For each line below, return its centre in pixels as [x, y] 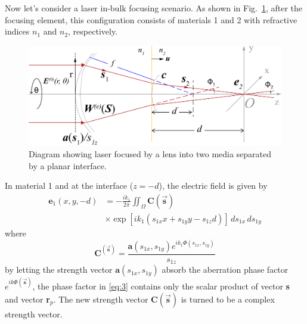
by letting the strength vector [59, 270]
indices [17, 31]
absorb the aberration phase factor [225, 270]
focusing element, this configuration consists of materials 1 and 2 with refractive [151, 19]
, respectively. [93, 31]
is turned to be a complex [228, 299]
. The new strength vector [101, 299]
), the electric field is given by [213, 186]
